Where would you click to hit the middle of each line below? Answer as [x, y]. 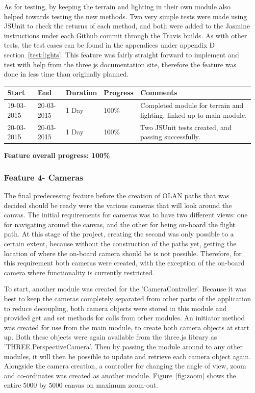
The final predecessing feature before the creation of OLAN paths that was [117, 196]
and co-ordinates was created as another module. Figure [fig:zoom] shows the [120, 375]
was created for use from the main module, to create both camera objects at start [127, 327]
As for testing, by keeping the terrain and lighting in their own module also [117, 6]
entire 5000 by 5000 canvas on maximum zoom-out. [81, 385]
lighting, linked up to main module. [194, 115]
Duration [81, 92]
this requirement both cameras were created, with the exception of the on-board [124, 263]
